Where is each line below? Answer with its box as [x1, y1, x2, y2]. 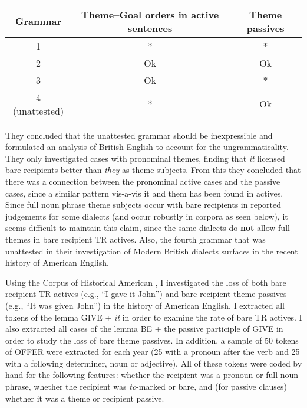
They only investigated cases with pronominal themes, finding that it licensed [5, 152, 285, 164]
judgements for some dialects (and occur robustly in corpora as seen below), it [5, 210, 288, 222]
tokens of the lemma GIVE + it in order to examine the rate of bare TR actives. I [5, 311, 302, 323]
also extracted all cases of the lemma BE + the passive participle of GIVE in [5, 322, 283, 335]
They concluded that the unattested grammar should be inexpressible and [5, 129, 273, 141]
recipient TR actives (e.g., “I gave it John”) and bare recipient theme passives [5, 288, 287, 300]
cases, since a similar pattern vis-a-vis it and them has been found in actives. [5, 187, 283, 199]
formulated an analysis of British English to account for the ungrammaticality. [5, 141, 289, 153]
